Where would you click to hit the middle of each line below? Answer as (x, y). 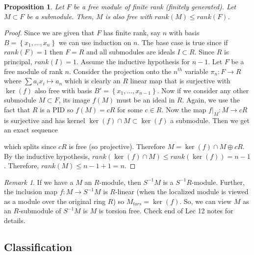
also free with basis (63, 90)
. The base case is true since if (183, 42)
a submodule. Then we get (210, 120)
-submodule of (40, 211)
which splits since (30, 146)
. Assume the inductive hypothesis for (133, 61)
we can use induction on (95, 42)
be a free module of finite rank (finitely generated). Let (155, 6)
